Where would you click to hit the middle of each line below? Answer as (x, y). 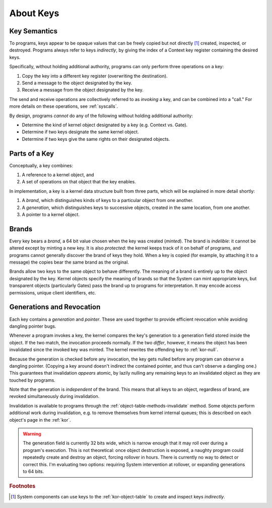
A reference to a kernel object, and (58, 175)
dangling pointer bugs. (33, 326)
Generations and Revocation (55, 307)
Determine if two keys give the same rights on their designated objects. (96, 139)
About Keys (34, 13)
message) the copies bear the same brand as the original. (69, 262)
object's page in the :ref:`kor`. (40, 420)
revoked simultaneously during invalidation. (54, 396)
